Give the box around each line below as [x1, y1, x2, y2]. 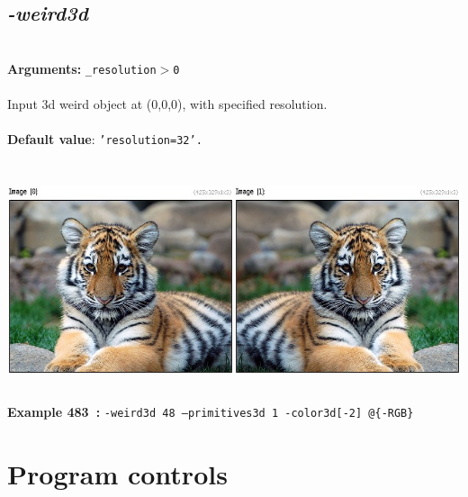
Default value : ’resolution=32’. [7, 130, 202, 149]
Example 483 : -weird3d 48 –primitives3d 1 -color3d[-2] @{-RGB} [7, 402, 414, 421]
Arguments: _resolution [7, 59, 157, 77]
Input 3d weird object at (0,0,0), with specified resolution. [7, 95, 328, 113]
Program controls [7, 455, 228, 492]
